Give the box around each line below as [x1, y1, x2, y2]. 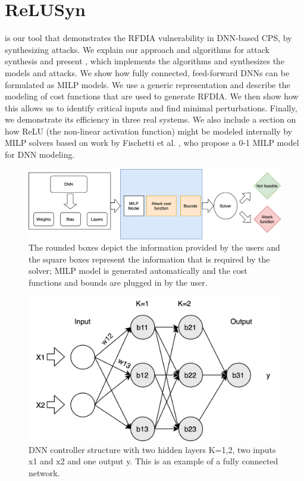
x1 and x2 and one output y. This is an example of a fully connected [29, 455, 278, 467]
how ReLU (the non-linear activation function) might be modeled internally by [5, 124, 293, 137]
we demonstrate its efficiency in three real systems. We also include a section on [5, 113, 296, 126]
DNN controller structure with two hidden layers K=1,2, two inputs [29, 443, 276, 455]
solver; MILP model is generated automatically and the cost [29, 264, 247, 277]
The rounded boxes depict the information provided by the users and [29, 241, 280, 254]
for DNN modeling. [5, 148, 75, 161]
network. [29, 467, 60, 479]
